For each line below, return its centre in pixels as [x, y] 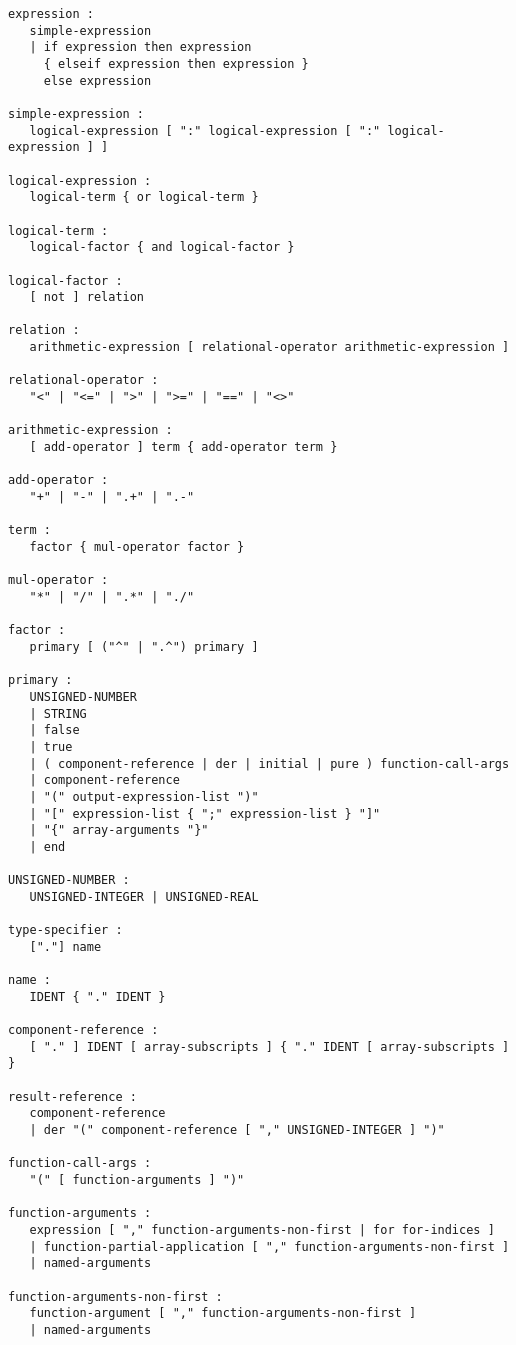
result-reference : [72, 1096]
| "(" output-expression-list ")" [144, 796]
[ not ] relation [87, 297]
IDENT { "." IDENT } [97, 996]
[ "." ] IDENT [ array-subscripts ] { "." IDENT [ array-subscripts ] [269, 1046]
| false [54, 730]
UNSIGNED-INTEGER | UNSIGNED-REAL [144, 896]
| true [51, 746]
